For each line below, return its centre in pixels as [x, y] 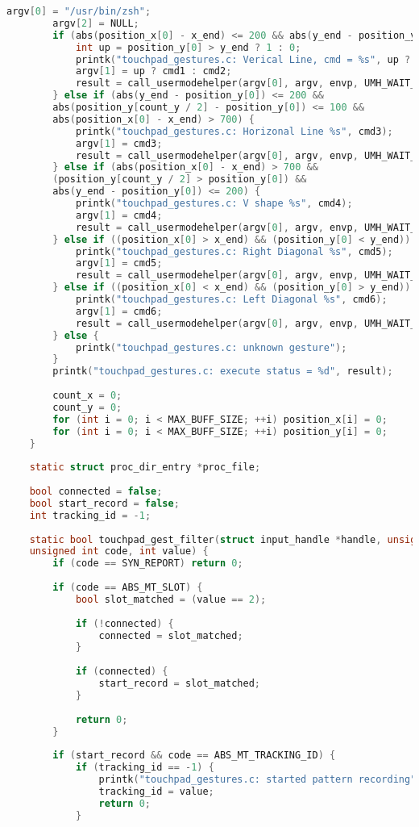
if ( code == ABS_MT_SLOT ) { [128, 587]
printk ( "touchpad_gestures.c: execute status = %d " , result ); [223, 372]
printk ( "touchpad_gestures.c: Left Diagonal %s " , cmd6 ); [231, 299]
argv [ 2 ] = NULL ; [96, 23]
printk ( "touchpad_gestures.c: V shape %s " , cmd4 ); [214, 203]
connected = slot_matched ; [171, 635]
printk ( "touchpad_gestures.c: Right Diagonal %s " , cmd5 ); [234, 251]
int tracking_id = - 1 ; [90, 515]
